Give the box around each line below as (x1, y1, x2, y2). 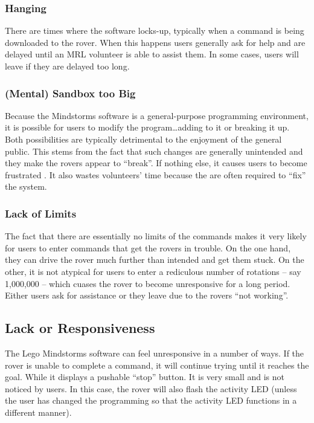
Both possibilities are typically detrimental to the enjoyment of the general (5, 133, 282, 145)
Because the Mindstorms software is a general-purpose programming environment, (5, 109, 309, 121)
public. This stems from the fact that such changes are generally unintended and (5, 144, 303, 157)
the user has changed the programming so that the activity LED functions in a (5, 394, 297, 407)
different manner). (5, 405, 72, 418)
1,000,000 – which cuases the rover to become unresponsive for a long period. (5, 277, 290, 289)
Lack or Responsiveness (5, 318, 155, 337)
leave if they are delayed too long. (5, 60, 130, 72)
